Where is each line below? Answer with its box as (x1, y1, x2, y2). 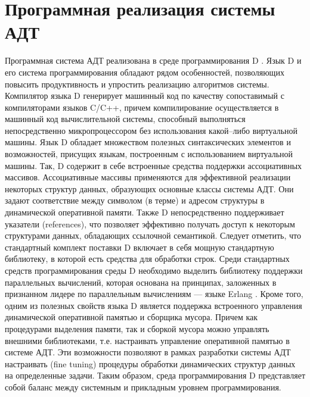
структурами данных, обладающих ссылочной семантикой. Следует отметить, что (5, 229, 301, 242)
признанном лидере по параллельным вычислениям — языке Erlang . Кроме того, (5, 287, 303, 300)
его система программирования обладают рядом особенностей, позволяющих (5, 65, 284, 78)
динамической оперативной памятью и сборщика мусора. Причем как (5, 311, 258, 323)
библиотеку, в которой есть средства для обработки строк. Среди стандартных (5, 252, 290, 265)
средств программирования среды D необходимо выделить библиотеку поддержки (5, 264, 303, 276)
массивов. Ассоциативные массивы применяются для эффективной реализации (5, 171, 291, 183)
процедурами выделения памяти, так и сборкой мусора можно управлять (5, 322, 269, 335)
